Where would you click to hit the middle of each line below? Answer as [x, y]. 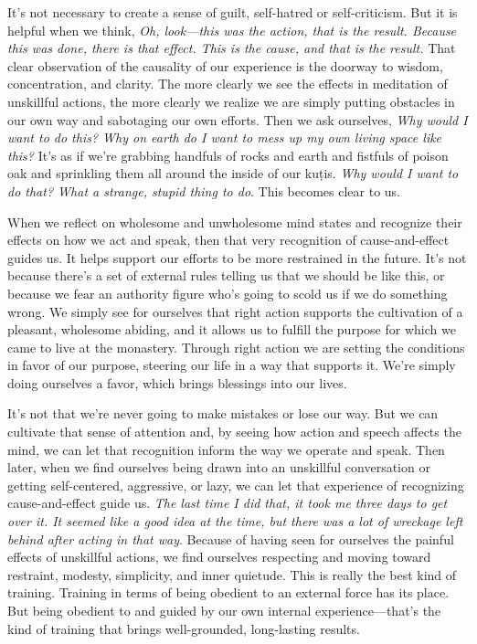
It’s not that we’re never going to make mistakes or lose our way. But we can [223, 413]
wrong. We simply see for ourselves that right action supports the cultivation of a [235, 311]
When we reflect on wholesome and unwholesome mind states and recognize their [235, 222]
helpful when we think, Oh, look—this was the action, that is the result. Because [232, 30]
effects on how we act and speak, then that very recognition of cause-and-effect [228, 240]
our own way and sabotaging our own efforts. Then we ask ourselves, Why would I [238, 119]
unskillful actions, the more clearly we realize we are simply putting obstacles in [231, 101]
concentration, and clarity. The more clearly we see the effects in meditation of [228, 84]
